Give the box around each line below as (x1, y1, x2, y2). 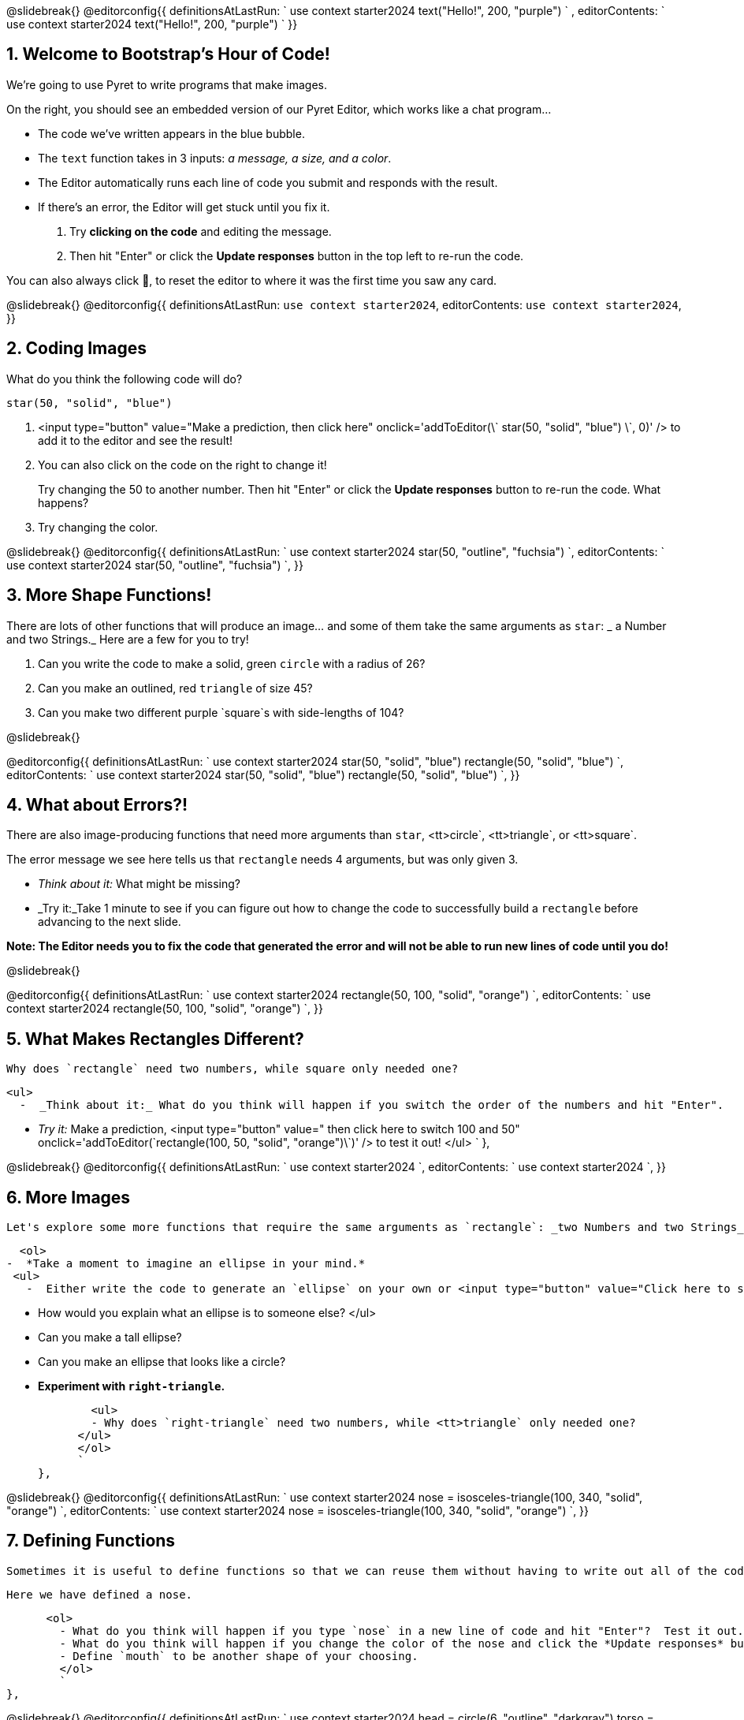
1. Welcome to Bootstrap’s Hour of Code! (6, 44, 330, 65)
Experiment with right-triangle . (38, 1379, 225, 1394)
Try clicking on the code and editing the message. (69, 224, 332, 238)
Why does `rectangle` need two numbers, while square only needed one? (6, 1062, 459, 1076)
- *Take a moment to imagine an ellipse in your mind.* (6, 1257, 366, 1270)
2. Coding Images (6, 338, 147, 359)
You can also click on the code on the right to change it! (38, 457, 327, 472)
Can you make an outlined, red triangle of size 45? (38, 681, 313, 695)
